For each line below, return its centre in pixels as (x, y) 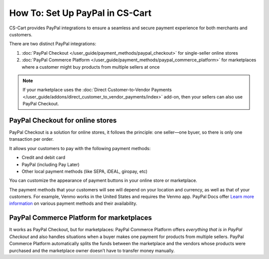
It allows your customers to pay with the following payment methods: (80, 148)
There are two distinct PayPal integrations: (53, 44)
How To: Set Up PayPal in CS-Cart (80, 13)
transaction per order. (32, 139)
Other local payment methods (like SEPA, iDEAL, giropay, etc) (85, 171)
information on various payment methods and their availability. (73, 203)
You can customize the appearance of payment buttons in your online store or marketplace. (103, 180)
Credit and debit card (44, 158)
